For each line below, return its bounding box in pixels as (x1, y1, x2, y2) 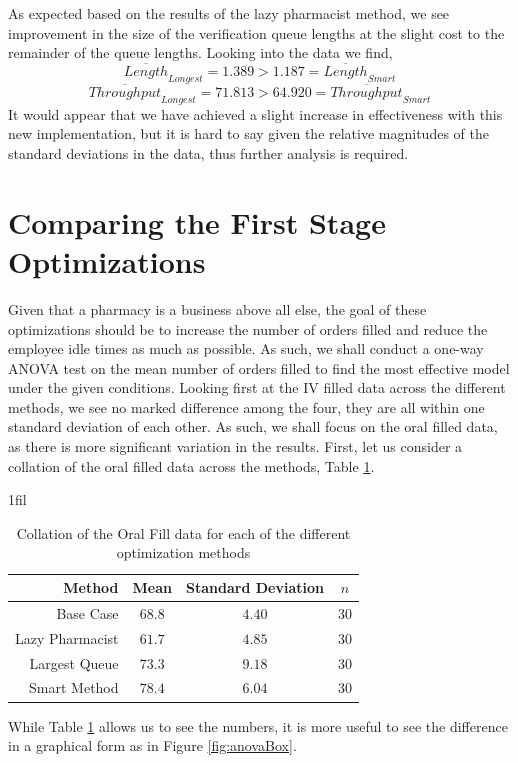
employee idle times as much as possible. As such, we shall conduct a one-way (8, 338, 484, 359)
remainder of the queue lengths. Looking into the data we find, (8, 42, 393, 63)
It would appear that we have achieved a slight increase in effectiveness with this (8, 103, 503, 124)
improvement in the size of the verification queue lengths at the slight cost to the (8, 22, 505, 43)
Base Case (56, 602, 119, 623)
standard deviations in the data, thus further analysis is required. (8, 143, 409, 163)
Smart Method (29, 677, 119, 698)
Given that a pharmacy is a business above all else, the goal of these (8, 298, 427, 319)
